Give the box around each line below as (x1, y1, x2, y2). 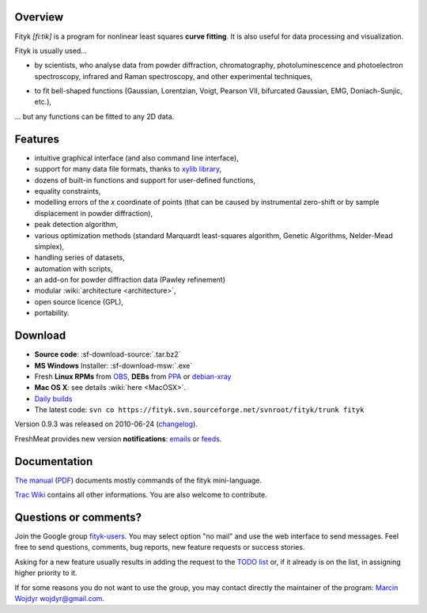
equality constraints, (34, 186, 101, 195)
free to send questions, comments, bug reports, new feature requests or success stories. (14, 543, 305, 552)
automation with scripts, (34, 263, 113, 273)
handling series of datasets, (34, 253, 126, 263)
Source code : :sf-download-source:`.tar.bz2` (34, 350, 181, 359)
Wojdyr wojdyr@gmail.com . (14, 594, 105, 604)
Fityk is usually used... (14, 46, 87, 55)
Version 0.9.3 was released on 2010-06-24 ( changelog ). (14, 419, 198, 429)
